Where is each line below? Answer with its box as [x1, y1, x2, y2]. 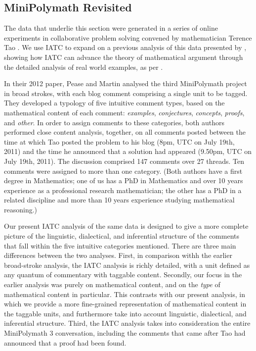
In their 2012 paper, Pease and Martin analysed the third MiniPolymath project [4, 78, 247, 89]
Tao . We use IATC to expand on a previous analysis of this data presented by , [4, 42, 247, 52]
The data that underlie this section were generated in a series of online [4, 23, 218, 33]
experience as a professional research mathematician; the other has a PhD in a [4, 185, 242, 195]
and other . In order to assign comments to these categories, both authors [4, 117, 225, 127]
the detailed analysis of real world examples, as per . [4, 61, 163, 72]
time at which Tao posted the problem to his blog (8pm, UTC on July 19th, [4, 136, 235, 147]
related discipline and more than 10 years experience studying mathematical [4, 195, 235, 205]
